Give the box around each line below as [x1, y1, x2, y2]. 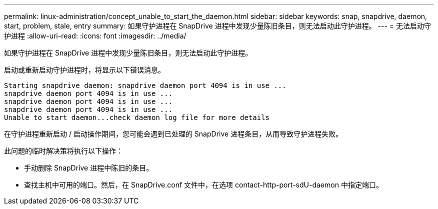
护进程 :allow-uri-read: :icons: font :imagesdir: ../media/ [4, 31, 186, 40]
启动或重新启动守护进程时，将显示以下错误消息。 [4, 65, 165, 74]
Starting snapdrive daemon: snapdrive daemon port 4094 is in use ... [4, 81, 286, 89]
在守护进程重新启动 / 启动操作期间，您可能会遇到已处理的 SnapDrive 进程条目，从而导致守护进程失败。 [4, 129, 343, 138]
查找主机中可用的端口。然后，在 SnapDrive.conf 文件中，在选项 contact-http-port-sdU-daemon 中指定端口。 [24, 180, 383, 189]
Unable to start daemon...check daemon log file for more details [4, 113, 270, 121]
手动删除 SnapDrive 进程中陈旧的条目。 [24, 163, 153, 172]
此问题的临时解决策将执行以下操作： [4, 146, 123, 155]
